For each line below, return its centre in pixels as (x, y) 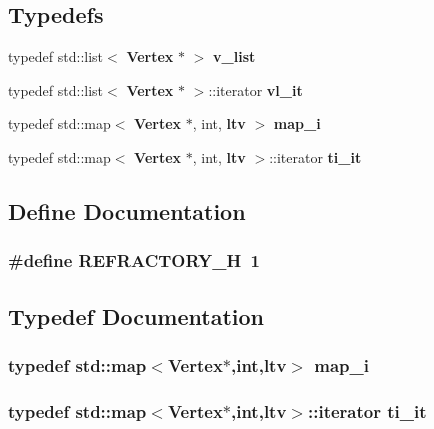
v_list (234, 56)
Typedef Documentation (136, 315)
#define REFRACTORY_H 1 (134, 260)
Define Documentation (127, 210)
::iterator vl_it (255, 89)
